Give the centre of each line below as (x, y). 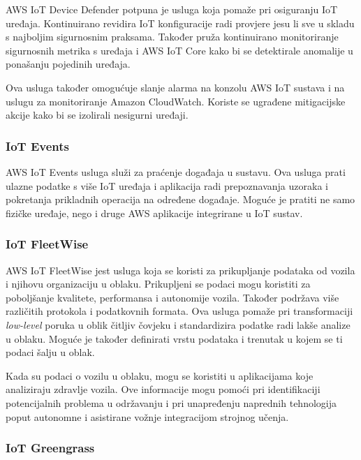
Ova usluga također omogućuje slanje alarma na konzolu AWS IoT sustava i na (175, 87)
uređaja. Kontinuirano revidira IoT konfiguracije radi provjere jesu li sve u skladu (180, 23)
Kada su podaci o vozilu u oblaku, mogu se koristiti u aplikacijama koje (160, 375)
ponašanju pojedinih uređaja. (68, 64)
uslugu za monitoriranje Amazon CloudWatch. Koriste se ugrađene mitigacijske (176, 101)
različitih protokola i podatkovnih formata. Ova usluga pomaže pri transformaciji (179, 311)
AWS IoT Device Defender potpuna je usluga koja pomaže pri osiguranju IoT (172, 9)
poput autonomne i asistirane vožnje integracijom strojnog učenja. (147, 416)
